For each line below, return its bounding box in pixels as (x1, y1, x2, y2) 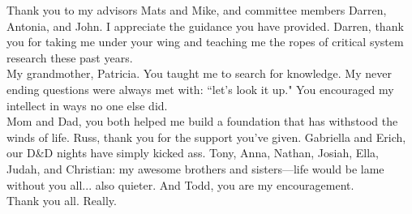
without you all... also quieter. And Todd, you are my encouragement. (6, 176, 354, 193)
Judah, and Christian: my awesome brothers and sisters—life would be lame (6, 160, 384, 177)
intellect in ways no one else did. (6, 96, 168, 113)
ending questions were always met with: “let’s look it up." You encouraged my (6, 80, 394, 97)
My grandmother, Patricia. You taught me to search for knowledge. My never (6, 65, 392, 82)
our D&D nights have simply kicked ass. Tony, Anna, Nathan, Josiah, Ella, (6, 144, 379, 161)
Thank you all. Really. (6, 192, 117, 209)
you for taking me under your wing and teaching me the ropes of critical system (6, 33, 404, 50)
